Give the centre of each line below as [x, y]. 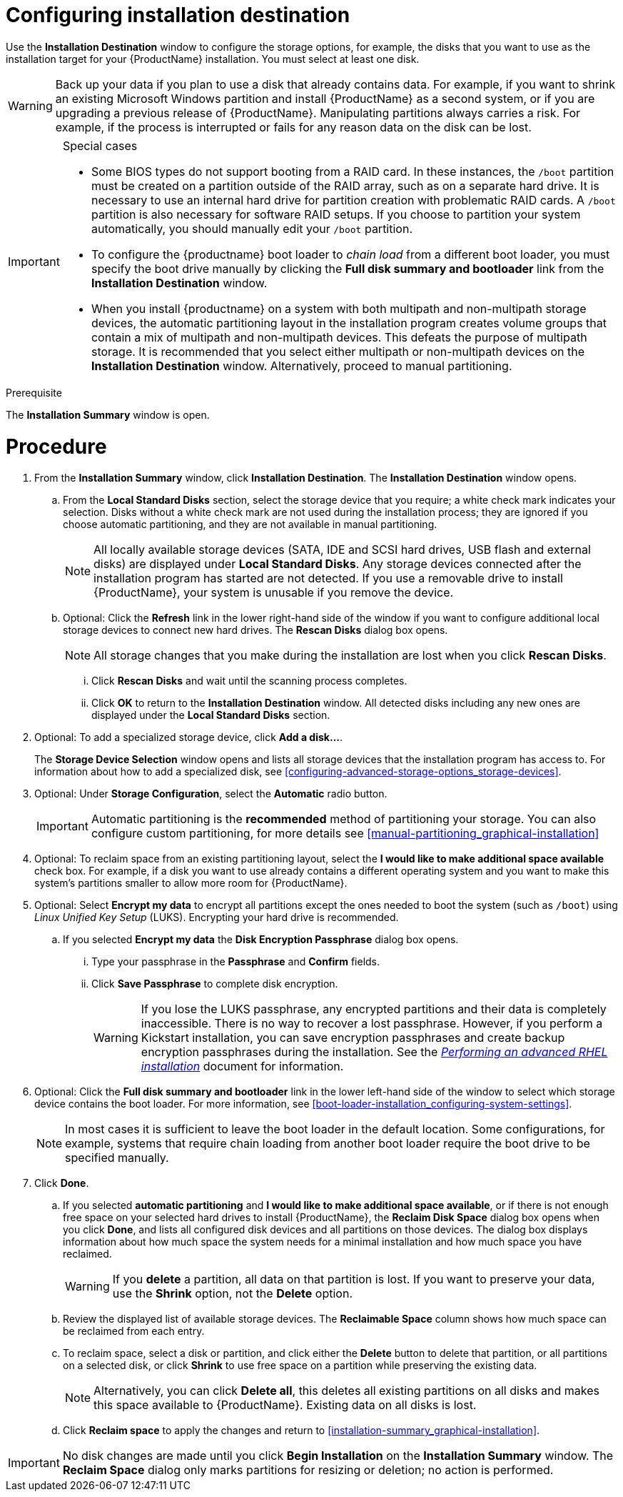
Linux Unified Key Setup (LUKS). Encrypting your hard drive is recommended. [217, 917]
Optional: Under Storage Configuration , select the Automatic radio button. [211, 794]
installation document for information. [242, 1066]
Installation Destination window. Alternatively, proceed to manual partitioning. [302, 365]
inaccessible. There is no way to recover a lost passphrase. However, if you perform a [372, 1024]
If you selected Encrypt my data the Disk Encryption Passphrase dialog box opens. [261, 940]
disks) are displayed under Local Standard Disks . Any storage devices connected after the [338, 564]
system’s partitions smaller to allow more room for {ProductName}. [191, 883]
